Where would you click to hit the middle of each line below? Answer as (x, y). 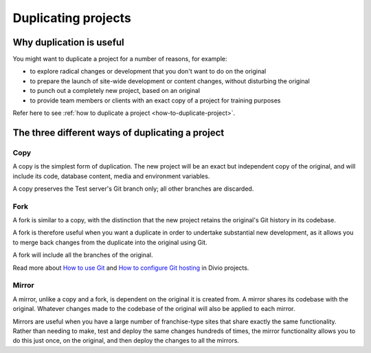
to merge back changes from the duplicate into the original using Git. (110, 242)
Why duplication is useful (69, 42)
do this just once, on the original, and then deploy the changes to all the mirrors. (126, 341)
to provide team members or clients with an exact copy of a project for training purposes (155, 100)
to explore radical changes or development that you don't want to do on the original (148, 72)
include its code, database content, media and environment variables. (111, 176)
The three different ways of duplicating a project (119, 132)
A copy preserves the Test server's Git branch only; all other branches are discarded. (133, 189)
